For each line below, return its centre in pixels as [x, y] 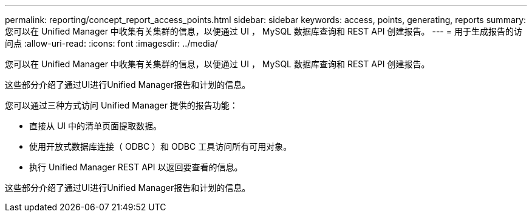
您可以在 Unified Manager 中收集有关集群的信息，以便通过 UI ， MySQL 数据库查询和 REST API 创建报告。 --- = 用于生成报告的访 [264, 31]
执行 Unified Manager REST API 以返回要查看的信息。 [136, 167]
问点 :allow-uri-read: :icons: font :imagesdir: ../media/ [111, 43]
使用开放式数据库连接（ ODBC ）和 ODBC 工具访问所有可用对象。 [161, 146]
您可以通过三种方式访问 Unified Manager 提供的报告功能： [121, 105]
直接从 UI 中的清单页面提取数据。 [96, 126]
